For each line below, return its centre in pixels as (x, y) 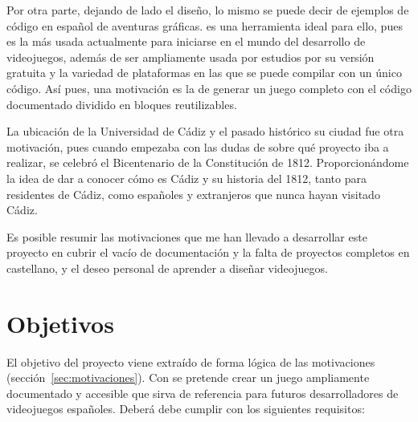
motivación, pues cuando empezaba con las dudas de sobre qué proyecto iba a (198, 146)
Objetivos (60, 323)
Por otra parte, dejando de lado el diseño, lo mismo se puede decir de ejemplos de (208, 10)
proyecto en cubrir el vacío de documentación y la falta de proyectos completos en (208, 252)
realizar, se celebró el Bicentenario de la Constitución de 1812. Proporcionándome (208, 162)
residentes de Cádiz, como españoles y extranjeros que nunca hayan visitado (193, 194)
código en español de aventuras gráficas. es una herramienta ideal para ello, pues (205, 25)
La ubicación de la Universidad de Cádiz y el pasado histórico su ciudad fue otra (205, 131)
